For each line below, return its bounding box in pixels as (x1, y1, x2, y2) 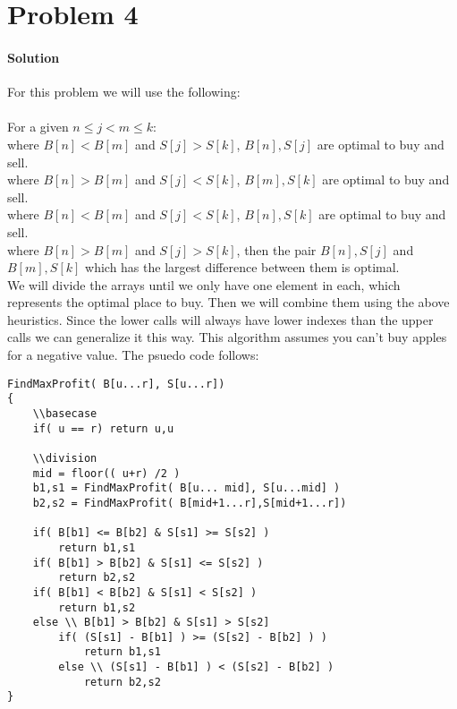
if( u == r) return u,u (32, 422, 174, 435)
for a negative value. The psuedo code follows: (7, 346, 259, 364)
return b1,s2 (58, 601, 136, 614)
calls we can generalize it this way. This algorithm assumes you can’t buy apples (7, 328, 447, 346)
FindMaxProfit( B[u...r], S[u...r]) (7, 377, 225, 390)
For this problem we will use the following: (7, 82, 241, 101)
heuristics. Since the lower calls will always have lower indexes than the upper (7, 310, 434, 329)
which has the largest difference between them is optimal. (85, 258, 400, 277)
